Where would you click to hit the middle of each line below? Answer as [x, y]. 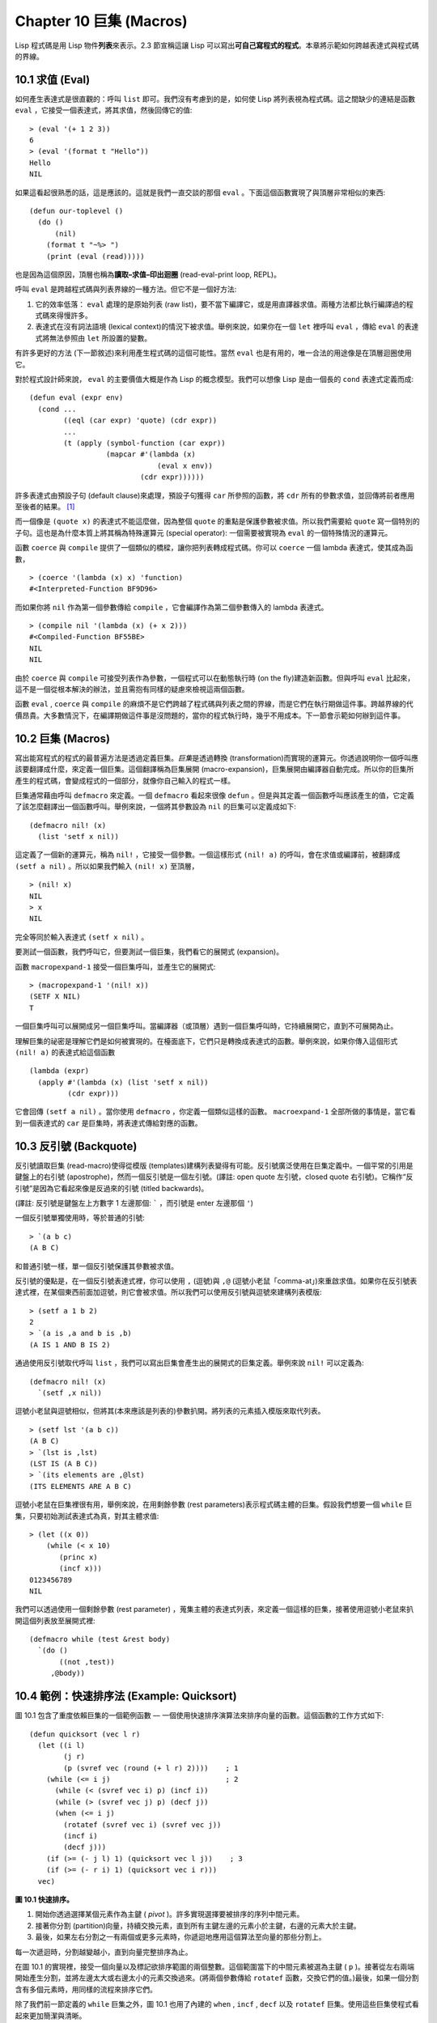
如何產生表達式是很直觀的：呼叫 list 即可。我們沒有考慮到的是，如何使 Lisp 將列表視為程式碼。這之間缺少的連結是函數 [215, 99]
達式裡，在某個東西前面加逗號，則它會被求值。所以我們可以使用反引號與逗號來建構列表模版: [169, 1292]
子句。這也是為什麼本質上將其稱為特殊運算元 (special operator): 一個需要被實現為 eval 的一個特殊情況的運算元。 [204, 532]
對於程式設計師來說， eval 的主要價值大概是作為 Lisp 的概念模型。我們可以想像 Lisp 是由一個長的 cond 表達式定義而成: [214, 380]
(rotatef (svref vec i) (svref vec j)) [142, 1824]
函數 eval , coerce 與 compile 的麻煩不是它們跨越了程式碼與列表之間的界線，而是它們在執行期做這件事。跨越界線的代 [214, 704]
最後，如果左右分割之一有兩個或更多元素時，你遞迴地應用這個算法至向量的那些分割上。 [180, 1937]
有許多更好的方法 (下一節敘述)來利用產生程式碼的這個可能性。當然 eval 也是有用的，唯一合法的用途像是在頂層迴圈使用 [213, 353]
